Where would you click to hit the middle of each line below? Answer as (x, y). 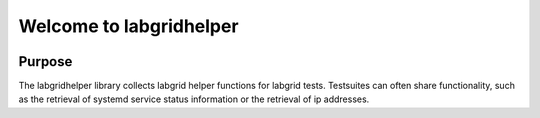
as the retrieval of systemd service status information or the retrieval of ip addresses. (194, 99)
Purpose (45, 61)
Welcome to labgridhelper (128, 26)
